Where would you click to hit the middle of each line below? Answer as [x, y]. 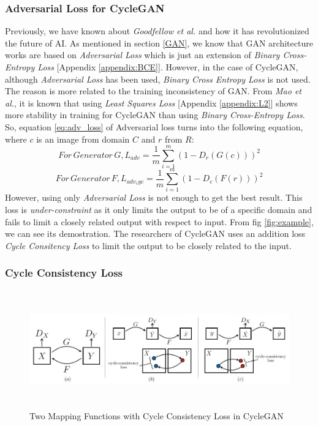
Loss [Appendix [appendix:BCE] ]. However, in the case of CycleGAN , [168, 67]
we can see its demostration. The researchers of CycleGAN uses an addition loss [155, 234]
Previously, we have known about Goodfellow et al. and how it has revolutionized [157, 31]
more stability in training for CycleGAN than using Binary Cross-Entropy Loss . [155, 115]
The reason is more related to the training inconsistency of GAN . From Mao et [153, 91]
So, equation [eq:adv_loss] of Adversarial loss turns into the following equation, [154, 126]
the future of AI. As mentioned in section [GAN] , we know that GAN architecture [159, 43]
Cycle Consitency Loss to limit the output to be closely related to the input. [148, 245]
